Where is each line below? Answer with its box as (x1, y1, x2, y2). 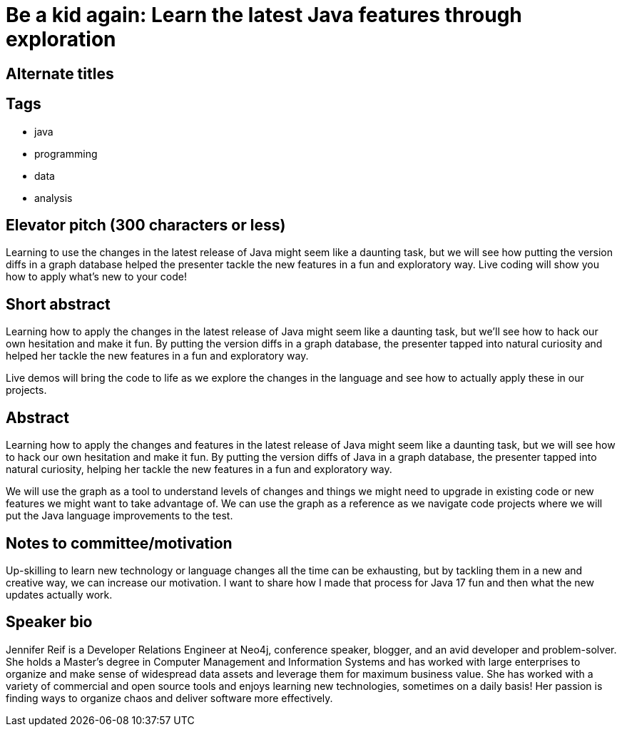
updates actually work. (6, 588, 113, 601)
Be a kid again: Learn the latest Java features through (6, 3, 522, 27)
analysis (34, 191, 73, 204)
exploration (6, 27, 116, 51)
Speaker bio (6, 613, 93, 631)
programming (34, 147, 98, 160)
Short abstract (6, 295, 111, 313)
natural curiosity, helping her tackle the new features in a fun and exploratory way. (6, 463, 392, 476)
